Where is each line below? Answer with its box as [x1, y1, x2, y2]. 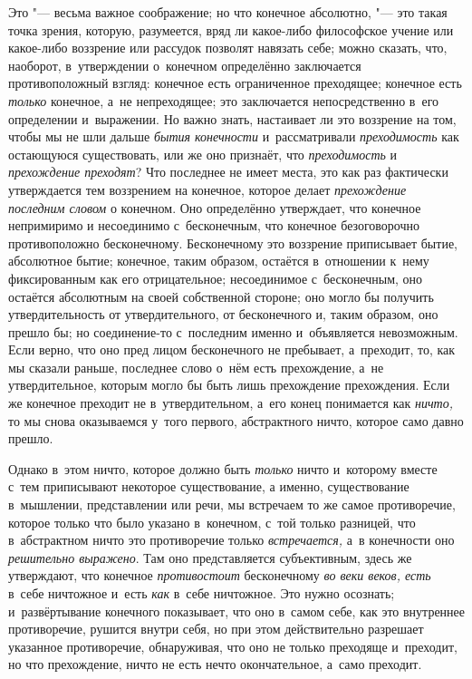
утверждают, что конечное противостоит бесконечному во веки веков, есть [8, 566, 431, 585]
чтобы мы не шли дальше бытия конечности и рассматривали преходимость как [8, 127, 459, 146]
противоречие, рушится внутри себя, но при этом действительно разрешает [8, 619, 424, 638]
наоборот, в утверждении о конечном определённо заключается [8, 55, 361, 74]
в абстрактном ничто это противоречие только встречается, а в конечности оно [8, 530, 455, 549]
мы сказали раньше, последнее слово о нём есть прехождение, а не [8, 357, 384, 376]
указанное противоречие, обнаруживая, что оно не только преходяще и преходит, [8, 636, 458, 655]
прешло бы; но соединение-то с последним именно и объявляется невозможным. [8, 322, 458, 341]
